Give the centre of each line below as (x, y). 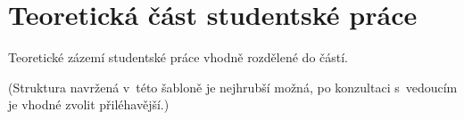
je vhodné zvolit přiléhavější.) (89, 104)
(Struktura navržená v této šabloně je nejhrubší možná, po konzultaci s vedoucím (233, 87)
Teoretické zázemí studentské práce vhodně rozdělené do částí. (178, 57)
